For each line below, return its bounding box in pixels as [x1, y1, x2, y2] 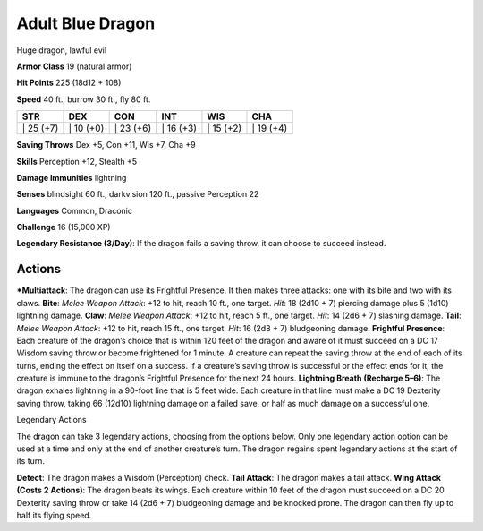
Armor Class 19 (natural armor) [16, 61, 132, 72]
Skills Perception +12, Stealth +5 [16, 156, 138, 167]
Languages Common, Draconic [16, 205, 133, 216]
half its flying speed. [16, 510, 92, 520]
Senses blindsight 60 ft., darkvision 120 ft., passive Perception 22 [16, 189, 259, 200]
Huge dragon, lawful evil [16, 45, 107, 56]
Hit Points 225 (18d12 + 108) [16, 77, 122, 89]
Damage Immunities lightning [16, 172, 127, 183]
